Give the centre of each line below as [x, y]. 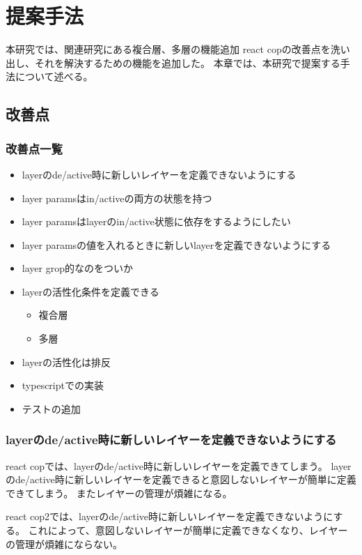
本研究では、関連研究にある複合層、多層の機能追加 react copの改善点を [168, 49]
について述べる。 [54, 76]
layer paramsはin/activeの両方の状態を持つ [117, 198]
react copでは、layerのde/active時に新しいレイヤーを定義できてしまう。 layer [179, 465]
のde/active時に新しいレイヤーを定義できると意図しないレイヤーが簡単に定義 [181, 479]
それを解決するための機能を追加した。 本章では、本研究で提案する [187, 62]
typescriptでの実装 [63, 385]
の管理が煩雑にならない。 [64, 543]
